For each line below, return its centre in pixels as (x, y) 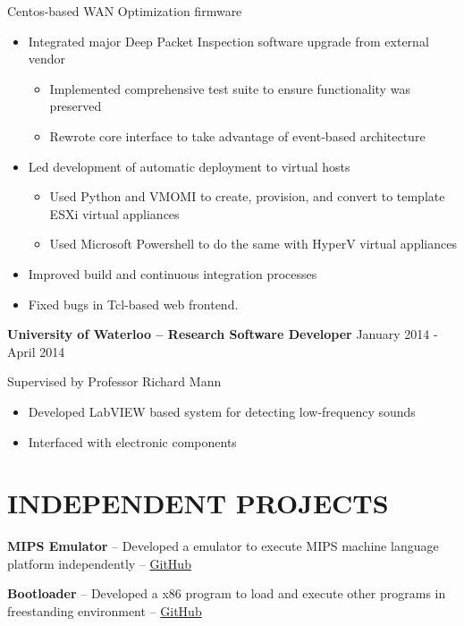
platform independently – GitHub (99, 563)
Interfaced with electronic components (132, 441)
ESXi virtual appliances (114, 213)
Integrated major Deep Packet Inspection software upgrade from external (228, 41)
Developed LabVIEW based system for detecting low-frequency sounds (222, 411)
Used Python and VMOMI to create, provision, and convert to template (247, 196)
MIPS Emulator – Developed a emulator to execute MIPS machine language (223, 546)
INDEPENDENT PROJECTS (198, 503)
